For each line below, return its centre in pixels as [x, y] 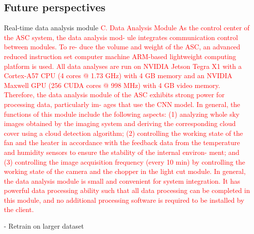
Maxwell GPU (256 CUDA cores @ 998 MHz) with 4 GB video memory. [112, 85]
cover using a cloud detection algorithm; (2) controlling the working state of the [124, 133]
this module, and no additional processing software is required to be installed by [124, 200]
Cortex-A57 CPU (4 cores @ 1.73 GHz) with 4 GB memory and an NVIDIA [118, 75]
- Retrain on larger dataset [44, 226]
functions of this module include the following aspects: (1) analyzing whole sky [122, 114]
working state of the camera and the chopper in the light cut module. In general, [125, 171]
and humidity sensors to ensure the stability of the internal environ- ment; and [122, 152]
